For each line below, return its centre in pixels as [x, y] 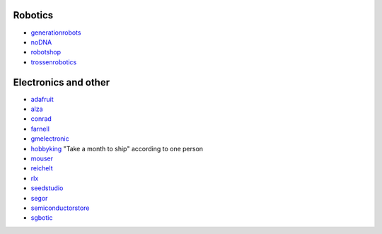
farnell [40, 129]
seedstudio [47, 188]
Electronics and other [62, 82]
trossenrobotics [54, 62]
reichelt [42, 168]
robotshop [46, 52]
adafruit [42, 99]
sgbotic [42, 218]
